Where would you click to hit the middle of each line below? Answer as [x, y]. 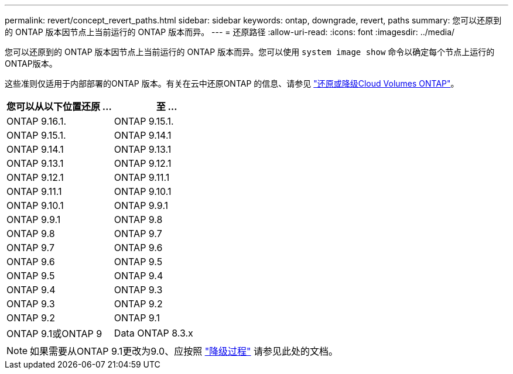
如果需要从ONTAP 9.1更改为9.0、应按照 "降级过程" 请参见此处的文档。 [184, 351]
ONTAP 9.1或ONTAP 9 [54, 334]
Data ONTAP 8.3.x [153, 333]
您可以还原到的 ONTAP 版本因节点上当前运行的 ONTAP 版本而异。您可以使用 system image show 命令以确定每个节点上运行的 [250, 52]
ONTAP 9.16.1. [36, 121]
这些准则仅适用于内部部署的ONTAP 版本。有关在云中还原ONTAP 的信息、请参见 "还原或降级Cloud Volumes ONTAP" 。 [232, 83]
